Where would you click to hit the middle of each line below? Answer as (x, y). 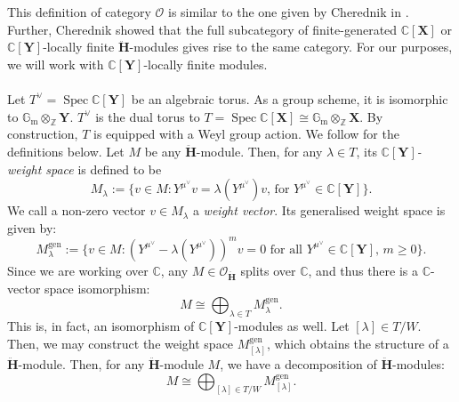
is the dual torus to (148, 116)
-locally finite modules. (205, 64)
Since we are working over (78, 270)
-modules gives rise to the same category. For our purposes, (291, 47)
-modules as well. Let (292, 325)
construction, (43, 134)
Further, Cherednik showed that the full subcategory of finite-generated (202, 29)
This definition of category (79, 12)
